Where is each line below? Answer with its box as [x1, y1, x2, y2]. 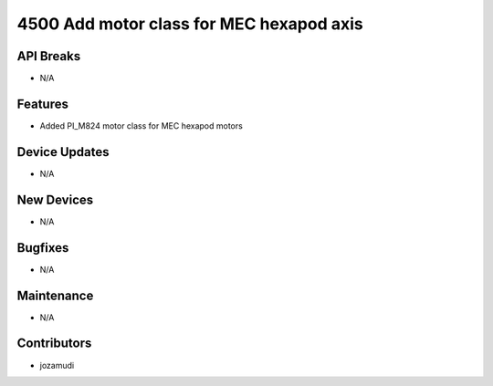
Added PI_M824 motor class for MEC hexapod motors [39, 120, 244, 131]
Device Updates [16, 144, 110, 160]
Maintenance [16, 287, 94, 303]
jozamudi [39, 360, 75, 370]
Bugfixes [16, 240, 69, 256]
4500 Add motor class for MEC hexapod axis [16, 14, 364, 34]
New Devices [16, 192, 94, 207]
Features [16, 96, 68, 111]
